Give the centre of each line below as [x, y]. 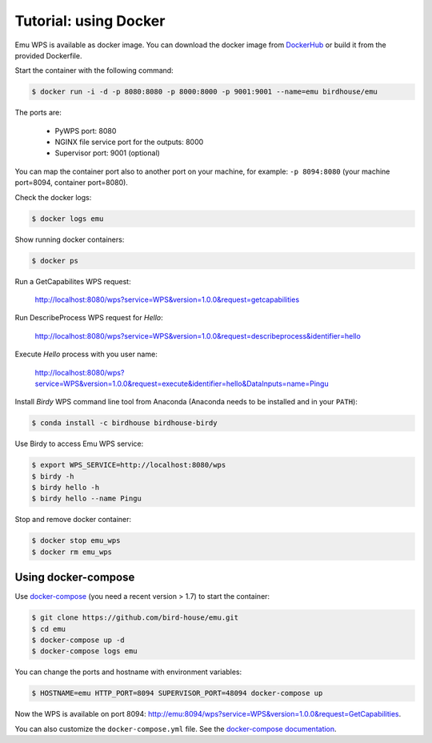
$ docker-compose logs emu [84, 651]
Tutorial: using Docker [90, 21]
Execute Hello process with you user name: [86, 354]
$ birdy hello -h [66, 488]
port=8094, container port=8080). [71, 183]
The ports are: [38, 113]
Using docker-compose [75, 578]
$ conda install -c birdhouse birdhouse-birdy [124, 423]
